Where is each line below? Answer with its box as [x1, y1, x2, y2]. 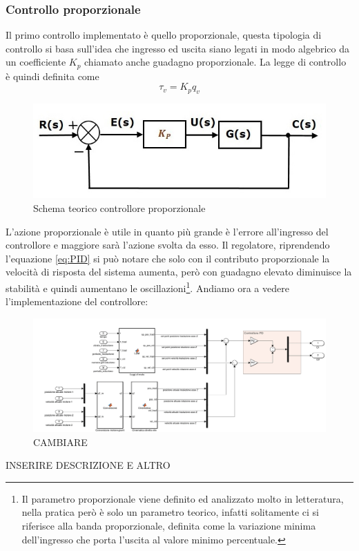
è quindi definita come [6, 68, 99, 83]
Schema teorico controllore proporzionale [33, 200, 206, 215]
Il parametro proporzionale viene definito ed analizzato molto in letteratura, [21, 491, 344, 505]
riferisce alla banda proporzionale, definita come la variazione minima [21, 518, 316, 532]
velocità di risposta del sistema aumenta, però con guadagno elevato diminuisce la [6, 264, 352, 279]
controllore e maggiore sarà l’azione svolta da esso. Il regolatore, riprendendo [6, 238, 330, 252]
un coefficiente [6, 55, 66, 69]
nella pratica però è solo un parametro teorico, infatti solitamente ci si [21, 505, 319, 519]
